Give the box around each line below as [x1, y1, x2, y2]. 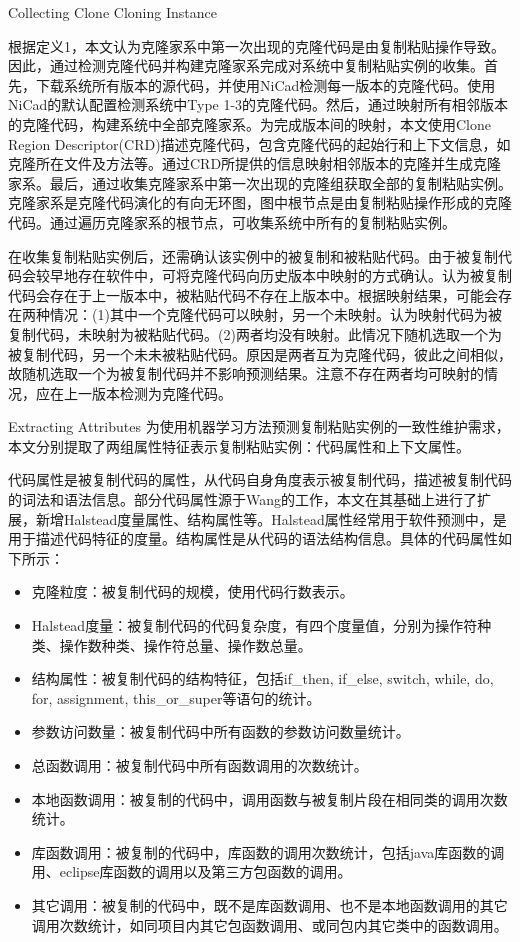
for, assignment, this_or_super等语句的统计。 [31, 687, 321, 708]
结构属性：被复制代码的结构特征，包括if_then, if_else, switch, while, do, [31, 668, 494, 689]
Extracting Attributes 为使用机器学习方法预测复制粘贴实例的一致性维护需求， [8, 416, 510, 437]
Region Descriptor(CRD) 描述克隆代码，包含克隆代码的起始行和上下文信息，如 [8, 133, 511, 154]
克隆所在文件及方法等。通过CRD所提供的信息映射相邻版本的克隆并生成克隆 [8, 153, 502, 174]
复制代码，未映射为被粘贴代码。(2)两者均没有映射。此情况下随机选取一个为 [8, 323, 502, 344]
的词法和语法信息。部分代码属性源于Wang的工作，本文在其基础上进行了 [8, 489, 478, 510]
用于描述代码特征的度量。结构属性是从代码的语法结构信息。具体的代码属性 [8, 528, 498, 549]
